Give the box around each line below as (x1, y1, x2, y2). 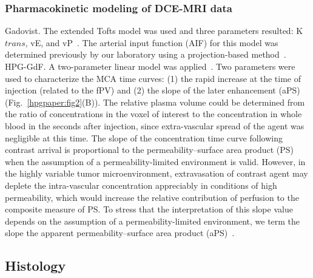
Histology (5, 256, 66, 275)
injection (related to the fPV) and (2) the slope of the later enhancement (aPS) (5, 84, 300, 97)
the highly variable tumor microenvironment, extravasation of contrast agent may (5, 167, 308, 180)
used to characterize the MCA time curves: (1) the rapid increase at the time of (5, 72, 301, 84)
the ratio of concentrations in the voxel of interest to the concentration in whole (5, 107, 302, 120)
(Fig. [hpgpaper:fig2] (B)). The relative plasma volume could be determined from (5, 95, 305, 108)
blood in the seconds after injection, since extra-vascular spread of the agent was (5, 119, 305, 132)
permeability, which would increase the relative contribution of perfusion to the (5, 191, 299, 203)
